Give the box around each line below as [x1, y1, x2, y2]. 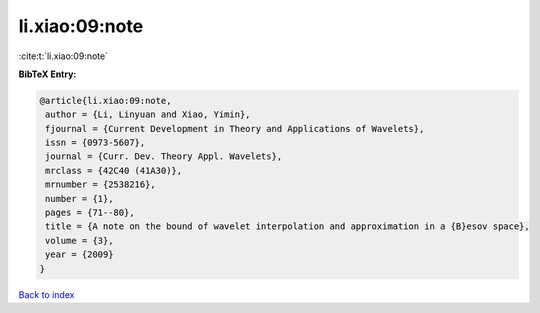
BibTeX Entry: [18, 68, 77, 80]
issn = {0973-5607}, [45, 137, 146, 149]
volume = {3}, [45, 235, 114, 246]
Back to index [18, 288, 75, 300]
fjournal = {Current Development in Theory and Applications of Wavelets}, [45, 123, 425, 134]
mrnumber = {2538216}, [45, 179, 157, 190]
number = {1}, [45, 193, 114, 204]
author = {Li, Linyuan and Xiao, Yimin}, [45, 109, 251, 120]
